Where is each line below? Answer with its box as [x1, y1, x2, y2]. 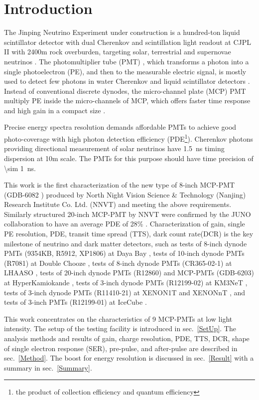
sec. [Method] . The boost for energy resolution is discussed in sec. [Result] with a [4, 353, 254, 363]
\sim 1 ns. [4, 163, 36, 173]
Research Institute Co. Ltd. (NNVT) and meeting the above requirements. [4, 199, 232, 209]
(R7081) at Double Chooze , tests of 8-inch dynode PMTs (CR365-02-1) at [4, 257, 232, 268]
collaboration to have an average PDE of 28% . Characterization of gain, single [4, 218, 245, 229]
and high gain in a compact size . [4, 105, 106, 115]
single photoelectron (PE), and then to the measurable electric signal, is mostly [4, 66, 247, 76]
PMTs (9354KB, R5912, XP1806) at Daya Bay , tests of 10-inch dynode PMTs [4, 248, 245, 258]
